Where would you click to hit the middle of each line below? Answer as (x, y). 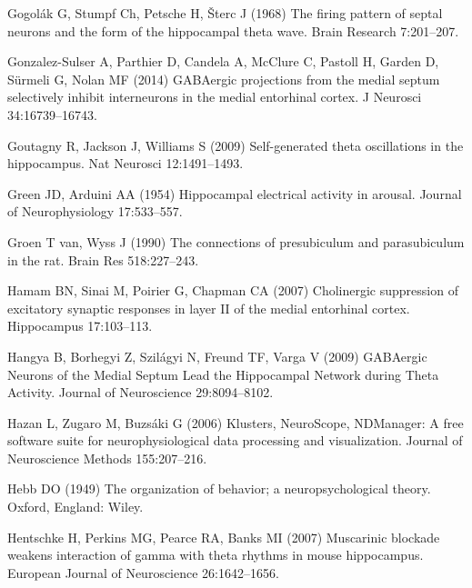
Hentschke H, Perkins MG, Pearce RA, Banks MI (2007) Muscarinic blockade (224, 537)
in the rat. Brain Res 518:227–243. (103, 259)
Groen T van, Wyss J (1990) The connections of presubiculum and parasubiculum (236, 241)
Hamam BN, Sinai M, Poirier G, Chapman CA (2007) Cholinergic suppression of (233, 290)
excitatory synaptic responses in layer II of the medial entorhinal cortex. (209, 308)
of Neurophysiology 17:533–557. (95, 211)
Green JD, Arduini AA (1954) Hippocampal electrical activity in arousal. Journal (235, 193)
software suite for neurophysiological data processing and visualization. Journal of (235, 440)
